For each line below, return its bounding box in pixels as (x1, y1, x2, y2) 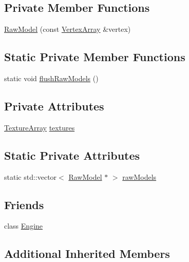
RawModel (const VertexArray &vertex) (4, 24, 131, 34)
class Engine (4, 220, 43, 231)
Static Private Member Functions (4, 49, 185, 65)
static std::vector (4, 171, 57, 182)
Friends (4, 196, 44, 212)
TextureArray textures (4, 122, 75, 133)
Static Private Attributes (4, 147, 140, 163)
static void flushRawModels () (4, 73, 99, 83)
